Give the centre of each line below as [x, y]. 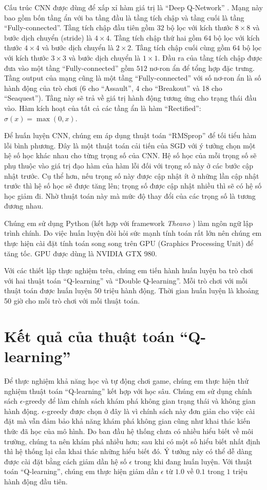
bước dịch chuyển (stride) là [48, 37]
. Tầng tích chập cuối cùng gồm [181, 48]
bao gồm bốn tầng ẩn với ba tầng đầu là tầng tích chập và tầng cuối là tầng [124, 17]
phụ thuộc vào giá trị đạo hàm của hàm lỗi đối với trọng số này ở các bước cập [129, 165]
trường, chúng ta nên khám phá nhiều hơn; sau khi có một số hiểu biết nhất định [132, 441]
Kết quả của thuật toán [89, 336]
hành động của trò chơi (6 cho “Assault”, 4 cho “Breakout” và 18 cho [113, 88]
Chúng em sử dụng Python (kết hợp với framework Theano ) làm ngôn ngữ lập [129, 223]
